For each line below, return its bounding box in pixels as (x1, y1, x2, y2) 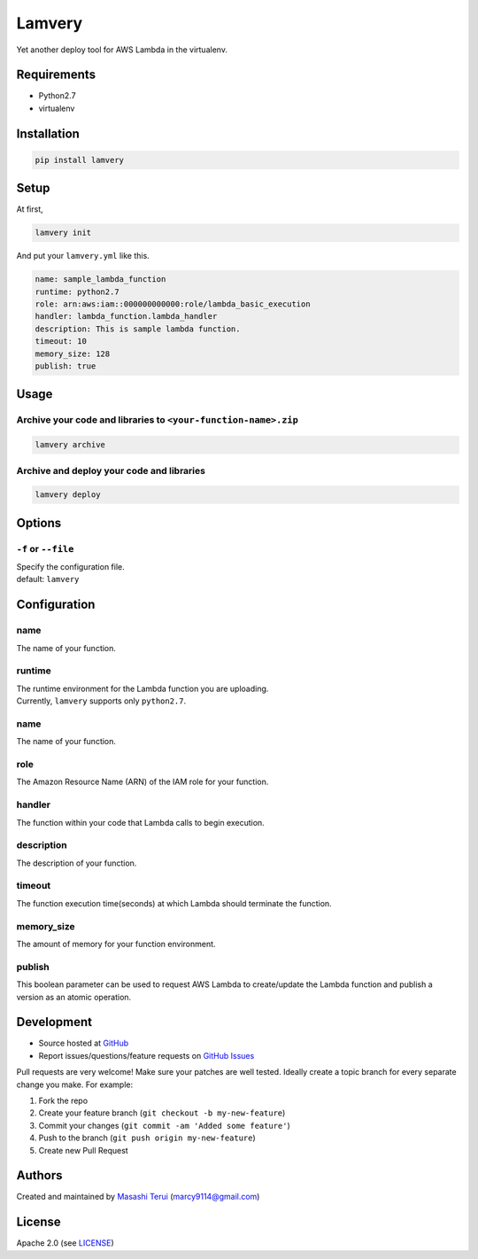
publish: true (35, 361, 96, 371)
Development (16, 1014, 93, 1030)
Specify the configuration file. (16, 562, 126, 572)
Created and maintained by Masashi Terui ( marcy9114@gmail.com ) (16, 1192, 260, 1202)
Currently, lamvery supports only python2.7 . (16, 696, 186, 706)
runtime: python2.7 (35, 286, 119, 297)
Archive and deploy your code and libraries (16, 464, 205, 477)
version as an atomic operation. (16, 991, 132, 1002)
